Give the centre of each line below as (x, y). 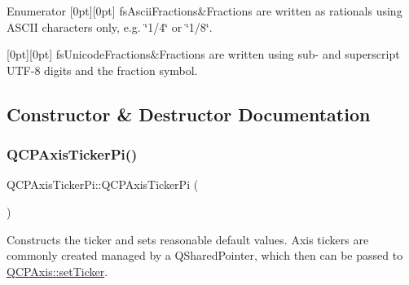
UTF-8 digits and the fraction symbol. (102, 70)
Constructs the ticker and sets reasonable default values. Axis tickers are (188, 239)
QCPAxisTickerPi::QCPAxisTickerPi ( (103, 184)
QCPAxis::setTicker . (57, 271)
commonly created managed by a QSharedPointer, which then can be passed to (205, 255)
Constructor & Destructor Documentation (189, 114)
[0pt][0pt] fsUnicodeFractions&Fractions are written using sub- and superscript (203, 54)
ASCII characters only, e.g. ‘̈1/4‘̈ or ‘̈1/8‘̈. (110, 26)
